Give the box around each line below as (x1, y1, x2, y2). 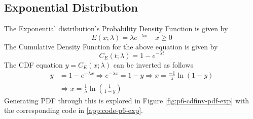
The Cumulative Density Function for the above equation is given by (4, 41, 218, 51)
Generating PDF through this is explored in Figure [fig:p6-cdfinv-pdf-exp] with (4, 95, 249, 105)
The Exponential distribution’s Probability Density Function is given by (4, 23, 228, 34)
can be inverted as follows (113, 59, 193, 70)
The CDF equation (4, 59, 63, 70)
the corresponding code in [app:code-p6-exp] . (4, 105, 143, 115)
